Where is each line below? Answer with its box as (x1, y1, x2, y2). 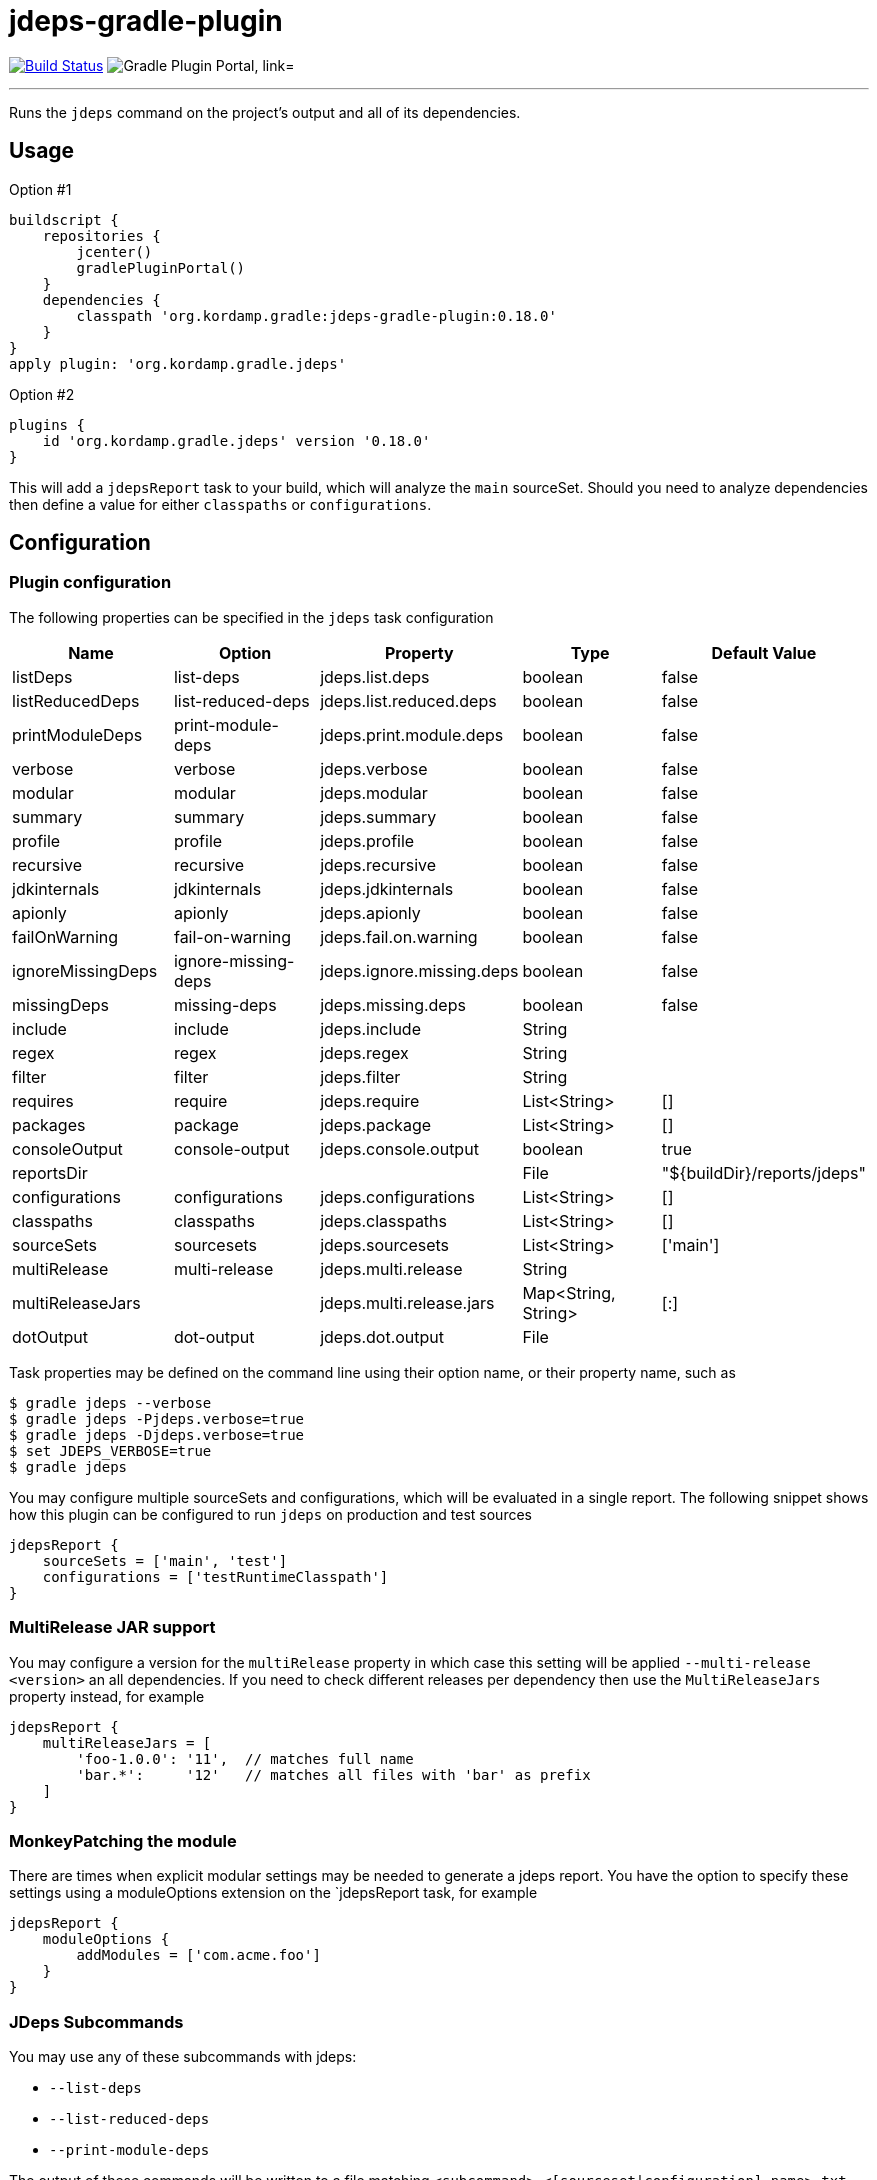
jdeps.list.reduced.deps (320, 690, 497, 711)
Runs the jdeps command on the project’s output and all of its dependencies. (9, 103, 521, 121)
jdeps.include (320, 1018, 421, 1039)
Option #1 (9, 180, 72, 198)
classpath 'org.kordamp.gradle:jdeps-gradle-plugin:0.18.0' (76, 307, 557, 324)
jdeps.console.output (320, 1138, 479, 1159)
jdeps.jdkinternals (320, 878, 454, 899)
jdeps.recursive (320, 854, 437, 875)
